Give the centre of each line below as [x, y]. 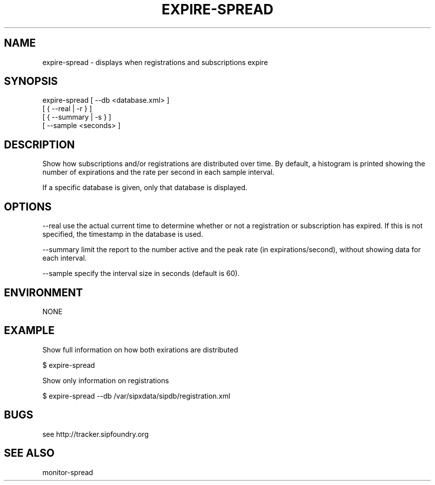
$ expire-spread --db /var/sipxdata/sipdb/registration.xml [136, 396]
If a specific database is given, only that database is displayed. [145, 188]
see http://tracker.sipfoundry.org [96, 434]
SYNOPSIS [31, 81]
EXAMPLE [29, 331]
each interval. [65, 258]
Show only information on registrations [106, 380]
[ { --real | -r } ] [67, 109]
